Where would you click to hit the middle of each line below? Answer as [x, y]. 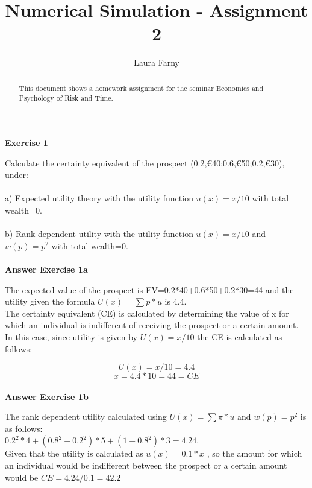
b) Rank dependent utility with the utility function [99, 234]
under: [17, 175]
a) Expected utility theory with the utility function [99, 198]
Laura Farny [157, 62]
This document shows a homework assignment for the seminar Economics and [141, 88]
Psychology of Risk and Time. [66, 98]
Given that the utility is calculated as [74, 453]
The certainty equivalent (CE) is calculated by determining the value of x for [147, 313]
